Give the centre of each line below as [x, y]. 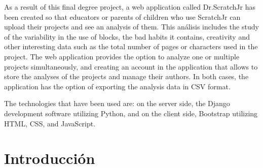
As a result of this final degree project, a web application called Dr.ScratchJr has [130, 7]
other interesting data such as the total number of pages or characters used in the [131, 46]
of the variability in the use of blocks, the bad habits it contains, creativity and [127, 36]
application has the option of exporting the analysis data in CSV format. [117, 86]
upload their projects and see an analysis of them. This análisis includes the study [131, 27]
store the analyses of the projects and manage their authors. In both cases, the [126, 76]
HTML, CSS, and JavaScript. [50, 123]
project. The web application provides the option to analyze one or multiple [122, 56]
